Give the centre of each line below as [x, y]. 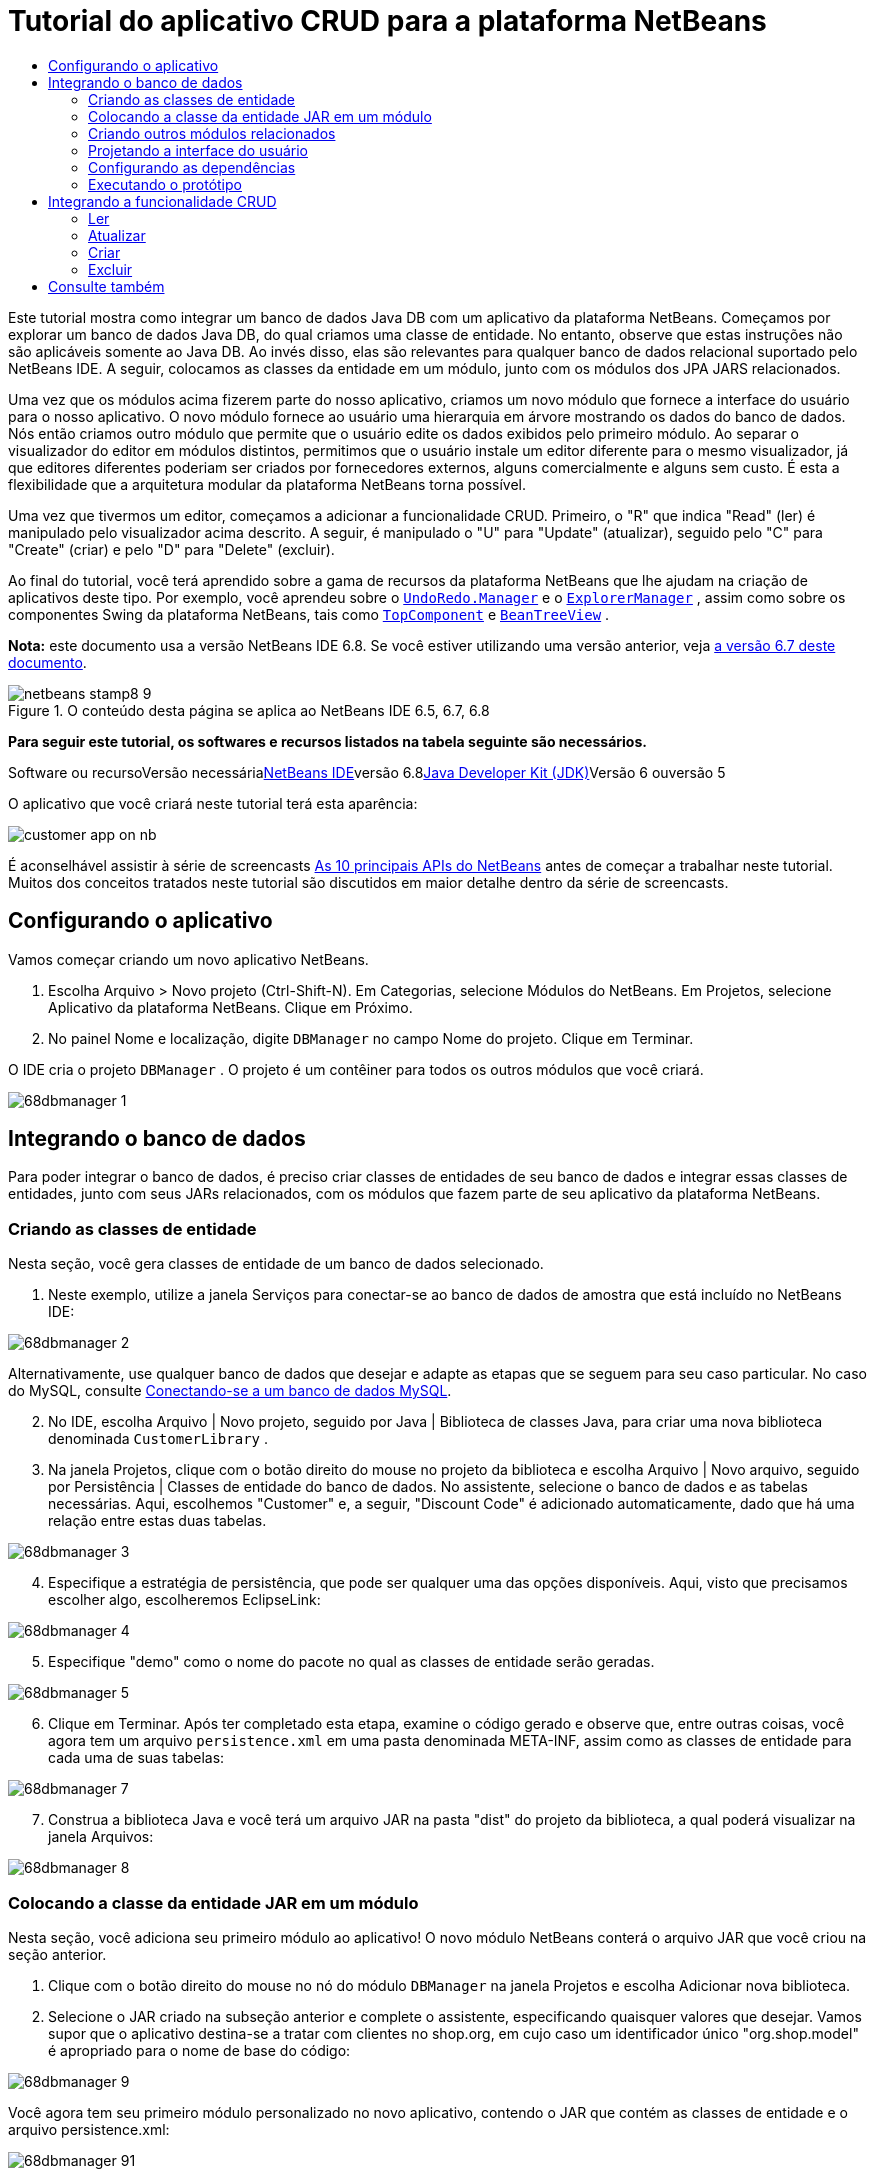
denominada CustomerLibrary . [158, 1439]
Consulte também [106, 286]
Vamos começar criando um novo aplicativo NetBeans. [188, 959]
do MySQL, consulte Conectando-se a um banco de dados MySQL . [230, 1391]
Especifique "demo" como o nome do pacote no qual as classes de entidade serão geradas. [351, 1662]
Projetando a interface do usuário [198, 150]
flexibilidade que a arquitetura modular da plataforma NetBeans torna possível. [267, 484]
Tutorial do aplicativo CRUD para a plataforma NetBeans [387, 21]
